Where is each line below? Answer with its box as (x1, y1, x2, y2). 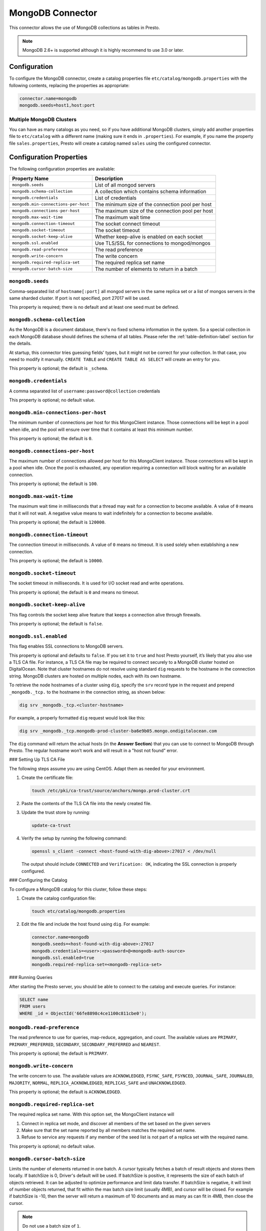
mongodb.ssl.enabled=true (32, 955, 95, 961)
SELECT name (19, 997, 49, 1002)
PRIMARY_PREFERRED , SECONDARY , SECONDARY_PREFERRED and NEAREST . (9, 1041, 161, 1047)
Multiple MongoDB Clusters (9, 116, 77, 123)
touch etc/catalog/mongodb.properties (32, 908, 126, 914)
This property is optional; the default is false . (9, 621, 103, 627)
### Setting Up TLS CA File (9, 756, 65, 763)
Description (95, 175, 123, 182)
